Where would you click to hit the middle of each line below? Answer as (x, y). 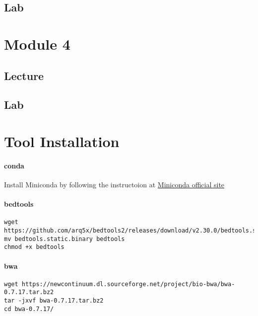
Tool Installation (62, 141)
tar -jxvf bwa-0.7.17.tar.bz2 (54, 301)
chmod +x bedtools (34, 247)
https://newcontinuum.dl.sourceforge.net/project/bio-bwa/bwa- (128, 284)
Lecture (24, 75)
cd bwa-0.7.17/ (29, 309)
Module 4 (37, 43)
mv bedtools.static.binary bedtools (64, 239)
